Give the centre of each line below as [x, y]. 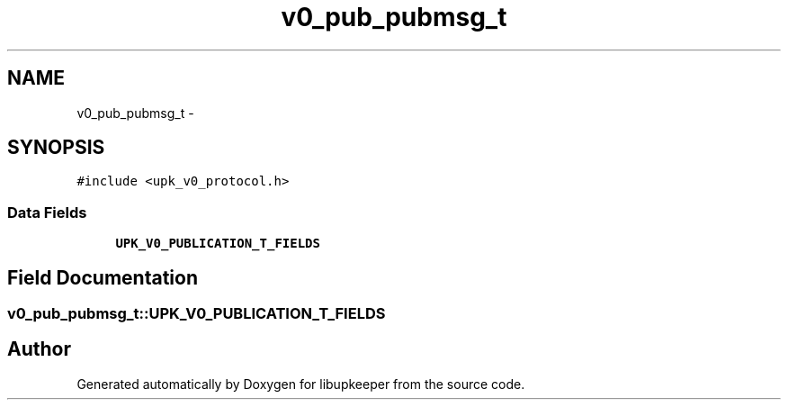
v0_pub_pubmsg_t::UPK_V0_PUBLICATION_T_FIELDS [197, 314]
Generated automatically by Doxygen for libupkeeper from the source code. [301, 384]
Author [39, 349]
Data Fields [47, 212]
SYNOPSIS [56, 148]
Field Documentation [103, 277]
